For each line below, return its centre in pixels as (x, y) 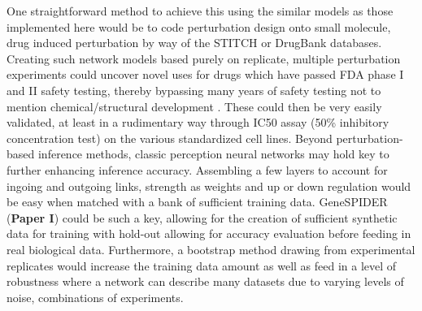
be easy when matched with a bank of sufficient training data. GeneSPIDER (197, 202)
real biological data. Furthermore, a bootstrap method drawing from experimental (211, 249)
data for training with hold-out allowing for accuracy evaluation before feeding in (209, 233)
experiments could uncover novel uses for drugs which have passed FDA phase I (205, 74)
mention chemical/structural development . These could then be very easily (194, 106)
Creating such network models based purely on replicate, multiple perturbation (204, 58)
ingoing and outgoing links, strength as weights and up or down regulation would (209, 186)
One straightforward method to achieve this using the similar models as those (200, 11)
